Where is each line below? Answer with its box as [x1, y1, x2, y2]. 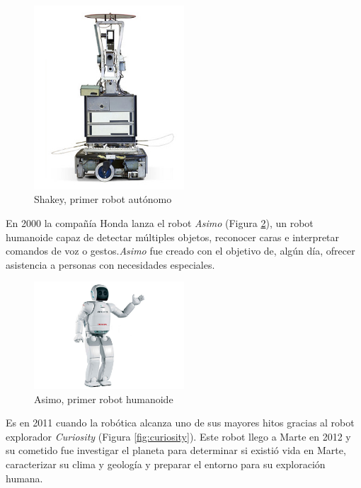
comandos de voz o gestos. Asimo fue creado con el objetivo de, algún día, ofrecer [6, 243, 355, 258]
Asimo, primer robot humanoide [34, 391, 173, 406]
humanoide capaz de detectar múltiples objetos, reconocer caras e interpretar [6, 229, 340, 244]
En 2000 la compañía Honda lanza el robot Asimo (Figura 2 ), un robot [6, 216, 314, 231]
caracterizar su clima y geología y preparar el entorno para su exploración [6, 456, 326, 471]
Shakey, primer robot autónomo [34, 192, 172, 207]
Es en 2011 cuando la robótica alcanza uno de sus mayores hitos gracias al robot [6, 415, 355, 430]
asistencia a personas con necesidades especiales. [6, 257, 215, 272]
